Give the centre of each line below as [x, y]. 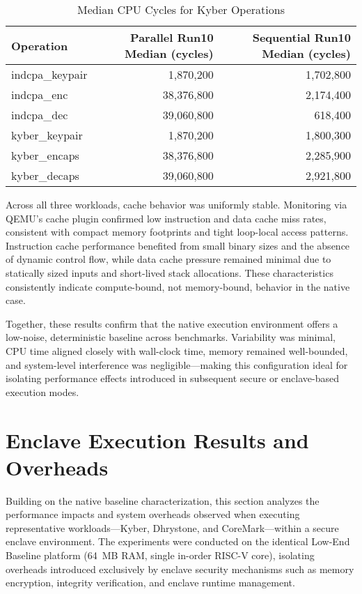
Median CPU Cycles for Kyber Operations [181, 9]
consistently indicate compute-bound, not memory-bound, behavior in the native [178, 286]
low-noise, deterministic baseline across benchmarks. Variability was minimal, [171, 337]
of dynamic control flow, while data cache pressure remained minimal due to [168, 259]
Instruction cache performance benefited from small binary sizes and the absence [178, 245]
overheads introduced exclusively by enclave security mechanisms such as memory [180, 569]
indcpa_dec [40, 115]
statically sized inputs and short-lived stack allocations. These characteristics [170, 272]
